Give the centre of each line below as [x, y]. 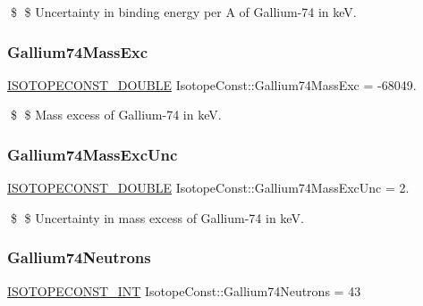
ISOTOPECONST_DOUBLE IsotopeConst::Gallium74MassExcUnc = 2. [208, 188]
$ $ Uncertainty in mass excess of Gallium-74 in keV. [157, 217]
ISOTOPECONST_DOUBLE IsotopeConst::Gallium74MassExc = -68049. [212, 84]
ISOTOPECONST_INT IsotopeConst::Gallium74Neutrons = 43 [184, 290]
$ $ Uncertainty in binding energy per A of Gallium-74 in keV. [183, 12]
